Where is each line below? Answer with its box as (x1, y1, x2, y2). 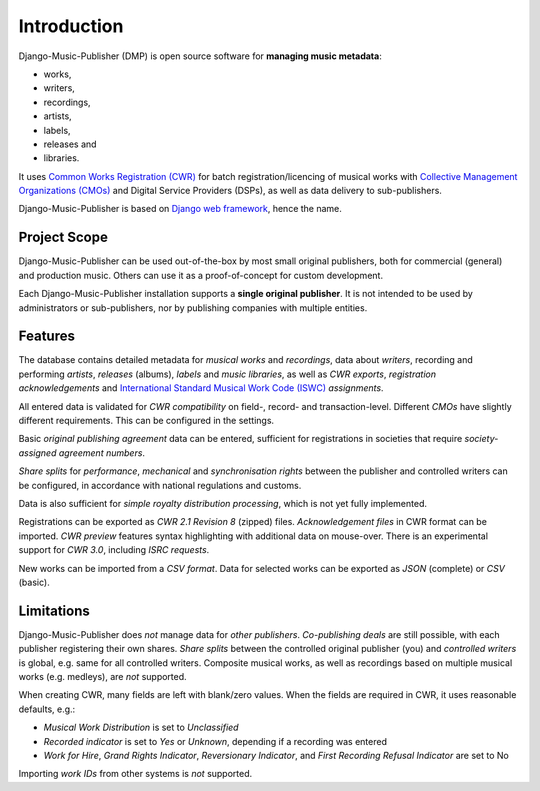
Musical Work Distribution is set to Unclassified (43, 721, 239, 734)
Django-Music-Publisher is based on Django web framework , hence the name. (18, 203, 342, 215)
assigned (18, 446, 57, 459)
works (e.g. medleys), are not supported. (18, 670, 187, 682)
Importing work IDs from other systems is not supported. (18, 768, 253, 780)
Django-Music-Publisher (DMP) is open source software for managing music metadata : (18, 50, 382, 62)
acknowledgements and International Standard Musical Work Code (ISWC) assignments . (18, 382, 384, 394)
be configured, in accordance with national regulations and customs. (18, 479, 302, 491)
